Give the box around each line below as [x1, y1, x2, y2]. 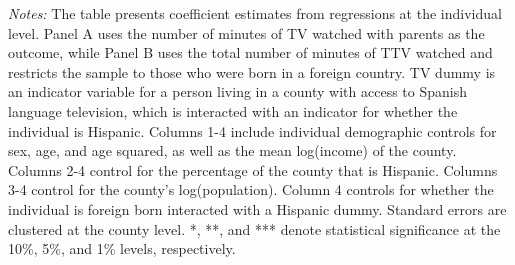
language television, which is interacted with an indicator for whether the [8, 100, 458, 121]
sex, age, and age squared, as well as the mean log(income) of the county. [8, 140, 457, 161]
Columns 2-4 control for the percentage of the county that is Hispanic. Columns [8, 159, 498, 180]
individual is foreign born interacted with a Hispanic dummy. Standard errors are [8, 198, 507, 219]
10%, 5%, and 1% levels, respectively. [8, 238, 236, 259]
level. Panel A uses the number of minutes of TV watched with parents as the [8, 22, 485, 43]
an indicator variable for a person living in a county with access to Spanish [8, 81, 467, 102]
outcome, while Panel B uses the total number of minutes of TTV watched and [8, 42, 493, 63]
